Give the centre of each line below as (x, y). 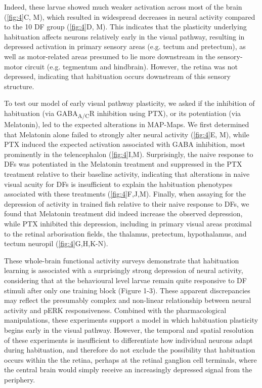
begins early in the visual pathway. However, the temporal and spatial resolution (129, 329)
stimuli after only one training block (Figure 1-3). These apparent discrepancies (127, 290)
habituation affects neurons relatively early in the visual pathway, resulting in (124, 36)
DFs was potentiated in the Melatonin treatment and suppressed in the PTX (123, 164)
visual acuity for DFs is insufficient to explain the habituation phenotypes (118, 184)
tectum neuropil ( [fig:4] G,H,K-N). (56, 243)
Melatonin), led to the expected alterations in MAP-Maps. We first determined (127, 124)
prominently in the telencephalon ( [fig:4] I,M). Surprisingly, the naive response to (129, 154)
